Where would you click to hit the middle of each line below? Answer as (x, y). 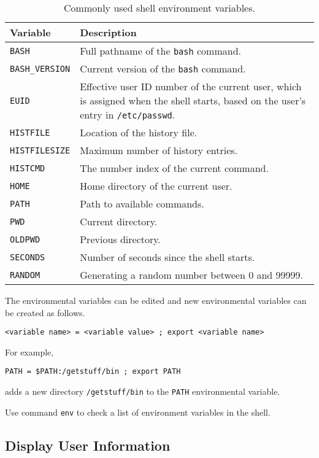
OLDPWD (25, 239)
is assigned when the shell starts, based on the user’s (193, 100)
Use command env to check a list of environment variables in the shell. (138, 412)
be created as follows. (45, 312)
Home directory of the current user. (156, 186)
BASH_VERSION (40, 68)
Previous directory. (120, 239)
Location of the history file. (139, 132)
